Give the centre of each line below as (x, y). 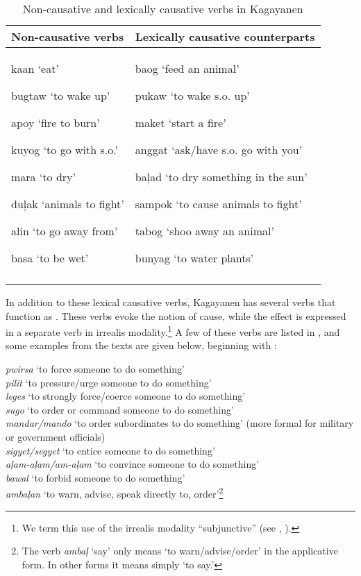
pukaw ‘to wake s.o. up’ (192, 95)
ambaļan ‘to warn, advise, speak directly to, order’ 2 (115, 493)
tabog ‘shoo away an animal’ (204, 231)
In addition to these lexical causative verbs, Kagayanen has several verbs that (171, 302)
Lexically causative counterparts (225, 36)
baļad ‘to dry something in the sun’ (221, 177)
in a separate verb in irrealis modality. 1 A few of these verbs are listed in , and (173, 331)
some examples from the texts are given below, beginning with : (141, 345)
